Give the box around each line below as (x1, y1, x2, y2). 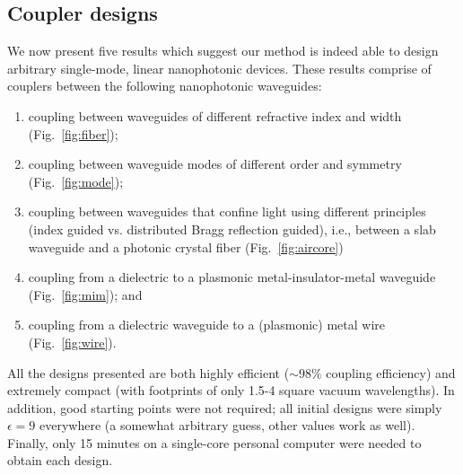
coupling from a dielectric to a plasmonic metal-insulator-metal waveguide (28, 268, 436, 286)
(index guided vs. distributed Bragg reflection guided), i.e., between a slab (28, 219, 436, 238)
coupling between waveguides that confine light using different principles (28, 202, 426, 221)
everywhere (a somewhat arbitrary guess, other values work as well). (39, 416, 415, 435)
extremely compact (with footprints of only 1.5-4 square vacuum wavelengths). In (7, 381, 455, 400)
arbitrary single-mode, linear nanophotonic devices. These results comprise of (7, 58, 432, 77)
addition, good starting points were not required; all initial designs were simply (7, 398, 442, 417)
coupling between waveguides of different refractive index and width (28, 106, 402, 125)
